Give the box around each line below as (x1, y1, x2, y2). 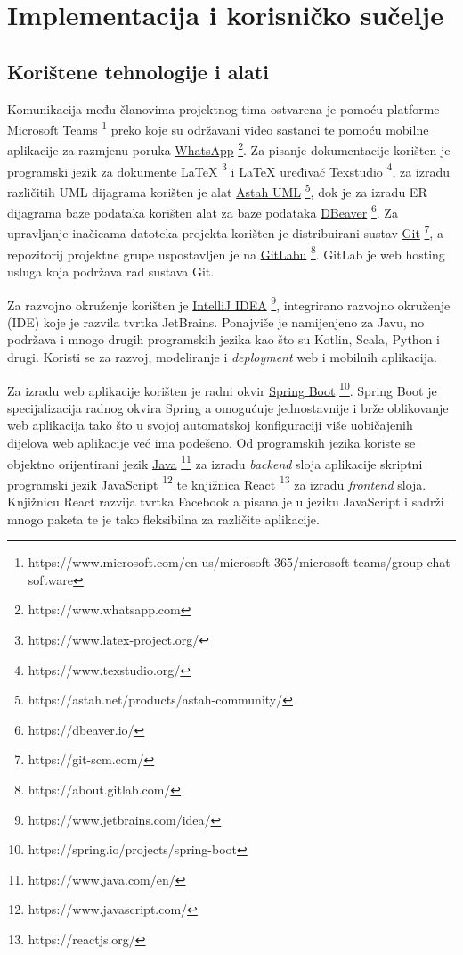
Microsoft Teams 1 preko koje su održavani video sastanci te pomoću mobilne (7, 118, 429, 138)
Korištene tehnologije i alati (7, 57, 269, 85)
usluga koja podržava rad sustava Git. (7, 261, 215, 280)
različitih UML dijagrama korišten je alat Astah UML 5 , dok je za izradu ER (7, 179, 427, 201)
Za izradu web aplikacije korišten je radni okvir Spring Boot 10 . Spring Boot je (7, 378, 437, 399)
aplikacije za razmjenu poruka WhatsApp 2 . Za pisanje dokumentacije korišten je (7, 138, 451, 160)
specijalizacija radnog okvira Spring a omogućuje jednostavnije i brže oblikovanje (7, 398, 449, 416)
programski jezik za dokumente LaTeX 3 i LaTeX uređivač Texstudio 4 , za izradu (7, 159, 450, 180)
